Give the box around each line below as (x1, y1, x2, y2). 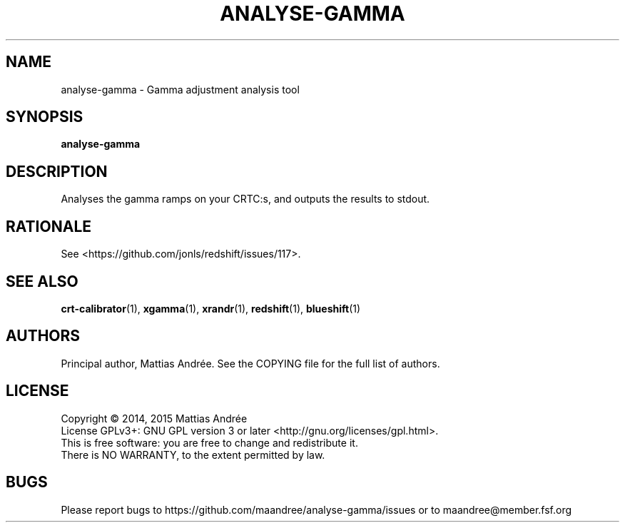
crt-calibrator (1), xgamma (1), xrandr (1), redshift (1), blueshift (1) (61, 302, 361, 315)
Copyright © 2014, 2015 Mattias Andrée (61, 412, 248, 425)
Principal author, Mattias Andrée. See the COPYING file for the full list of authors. (61, 357, 440, 370)
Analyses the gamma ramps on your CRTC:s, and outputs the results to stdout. (61, 193, 430, 205)
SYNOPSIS (6, 108, 83, 126)
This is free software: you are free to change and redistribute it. (61, 436, 358, 449)
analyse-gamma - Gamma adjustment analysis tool (61, 83, 300, 96)
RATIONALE (6, 217, 92, 235)
